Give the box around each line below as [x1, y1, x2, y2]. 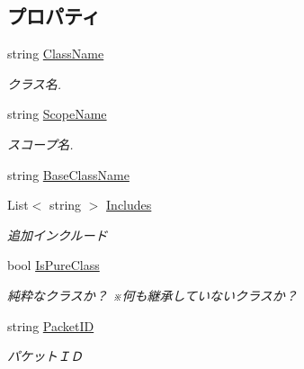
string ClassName [7, 44, 104, 63]
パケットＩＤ [7, 346, 83, 365]
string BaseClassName [7, 165, 130, 184]
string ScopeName [7, 104, 107, 123]
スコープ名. [7, 134, 74, 153]
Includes [106, 195, 152, 214]
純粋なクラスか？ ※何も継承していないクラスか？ [7, 285, 298, 304]
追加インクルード [7, 225, 108, 244]
